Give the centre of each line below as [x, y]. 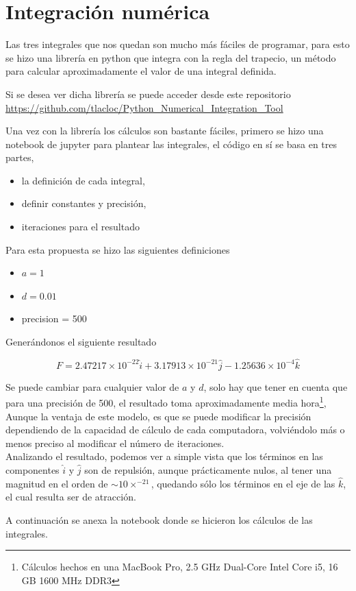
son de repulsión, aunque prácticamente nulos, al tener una [208, 470]
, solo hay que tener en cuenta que [276, 386]
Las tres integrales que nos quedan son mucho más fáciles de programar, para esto [178, 44]
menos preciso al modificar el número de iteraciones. [115, 443]
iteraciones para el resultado [80, 227]
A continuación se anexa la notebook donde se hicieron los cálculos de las [159, 520]
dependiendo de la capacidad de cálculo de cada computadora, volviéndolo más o [175, 430]
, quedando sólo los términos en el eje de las [243, 483]
